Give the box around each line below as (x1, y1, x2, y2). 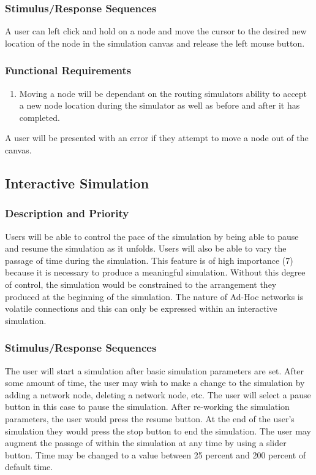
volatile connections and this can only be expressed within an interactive (5, 302, 277, 315)
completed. (19, 110, 60, 123)
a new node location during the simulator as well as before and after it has (19, 99, 300, 112)
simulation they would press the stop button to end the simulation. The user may (5, 424, 311, 437)
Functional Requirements (5, 63, 132, 78)
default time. (5, 460, 53, 473)
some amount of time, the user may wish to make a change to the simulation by (5, 376, 305, 389)
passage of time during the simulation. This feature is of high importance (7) (5, 253, 293, 266)
